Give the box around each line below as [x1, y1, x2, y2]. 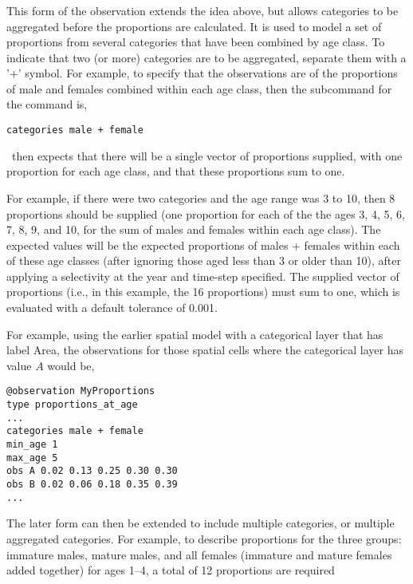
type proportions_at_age [6, 399, 138, 411]
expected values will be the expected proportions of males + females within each [6, 236, 400, 253]
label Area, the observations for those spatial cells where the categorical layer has [6, 341, 404, 358]
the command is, [6, 96, 88, 112]
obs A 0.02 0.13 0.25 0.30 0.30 [6, 465, 178, 477]
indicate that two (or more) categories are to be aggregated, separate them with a [6, 49, 407, 65]
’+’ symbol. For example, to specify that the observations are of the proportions [6, 65, 398, 81]
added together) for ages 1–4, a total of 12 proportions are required [6, 562, 335, 578]
